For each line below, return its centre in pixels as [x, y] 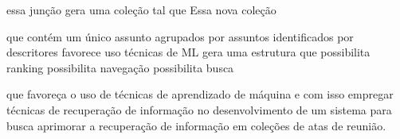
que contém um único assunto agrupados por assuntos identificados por [180, 36]
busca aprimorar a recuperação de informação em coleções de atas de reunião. [196, 125]
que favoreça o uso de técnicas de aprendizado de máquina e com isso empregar [200, 94]
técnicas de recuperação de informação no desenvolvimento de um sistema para [199, 109]
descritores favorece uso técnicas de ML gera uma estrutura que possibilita [188, 52]
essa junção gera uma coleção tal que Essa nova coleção [141, 10]
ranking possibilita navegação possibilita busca [120, 67]
